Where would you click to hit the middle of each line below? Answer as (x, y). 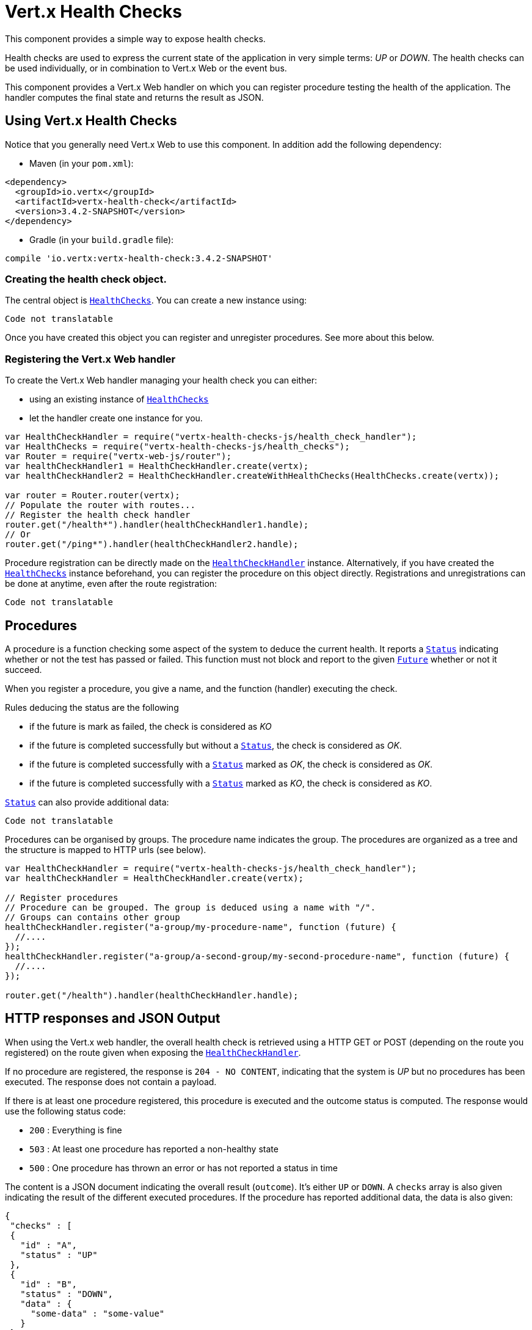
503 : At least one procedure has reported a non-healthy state (154, 1149)
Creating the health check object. (86, 279)
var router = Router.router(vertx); (93, 496)
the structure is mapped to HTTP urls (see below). (106, 849)
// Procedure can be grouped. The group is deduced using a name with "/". (190, 907)
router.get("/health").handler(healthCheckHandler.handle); (152, 995)
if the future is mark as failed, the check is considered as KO (151, 726)
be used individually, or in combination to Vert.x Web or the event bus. (146, 68)
